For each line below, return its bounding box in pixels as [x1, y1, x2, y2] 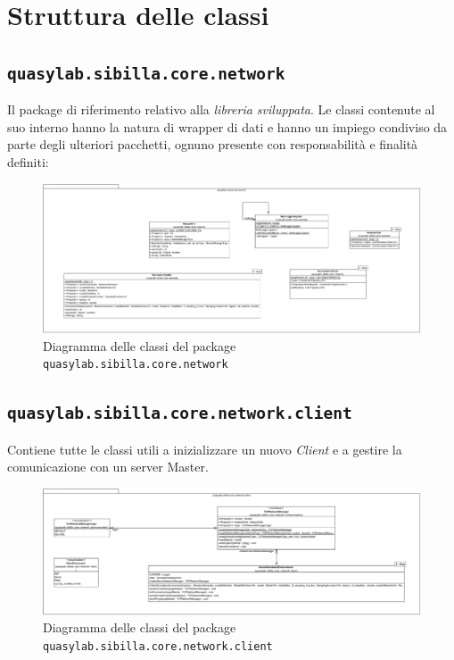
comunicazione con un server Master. [7, 457, 209, 476]
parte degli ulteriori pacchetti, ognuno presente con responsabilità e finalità [7, 135, 418, 154]
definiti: [7, 152, 49, 171]
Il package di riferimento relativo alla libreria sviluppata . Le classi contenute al [7, 100, 435, 119]
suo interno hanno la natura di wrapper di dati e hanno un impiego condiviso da [7, 117, 448, 136]
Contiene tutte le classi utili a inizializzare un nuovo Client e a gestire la [7, 439, 402, 458]
